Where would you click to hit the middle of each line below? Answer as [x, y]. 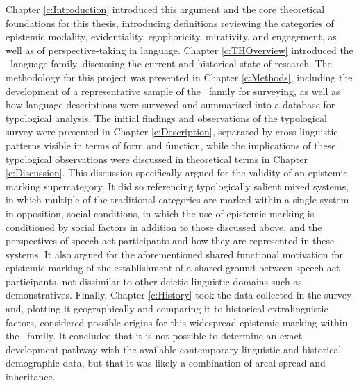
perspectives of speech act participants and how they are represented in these [170, 241]
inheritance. [31, 377]
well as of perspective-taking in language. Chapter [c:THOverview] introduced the [179, 50]
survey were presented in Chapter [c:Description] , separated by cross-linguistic [172, 132]
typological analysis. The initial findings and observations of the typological [166, 118]
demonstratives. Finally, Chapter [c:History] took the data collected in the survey [179, 295]
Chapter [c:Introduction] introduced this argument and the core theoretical [165, 9]
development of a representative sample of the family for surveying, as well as [173, 91]
